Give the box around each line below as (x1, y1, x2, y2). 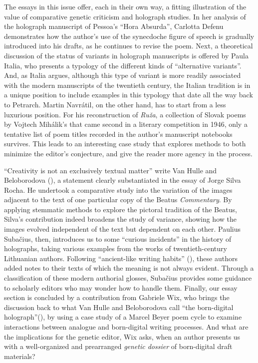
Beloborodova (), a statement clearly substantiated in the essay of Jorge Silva (4, 175, 241, 185)
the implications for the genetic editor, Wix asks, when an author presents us (4, 331, 241, 342)
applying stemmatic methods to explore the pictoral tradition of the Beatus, (4, 204, 237, 214)
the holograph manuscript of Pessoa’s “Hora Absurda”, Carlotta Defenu (4, 21, 224, 31)
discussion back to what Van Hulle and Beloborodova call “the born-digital (4, 302, 234, 312)
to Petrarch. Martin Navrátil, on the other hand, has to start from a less (4, 99, 226, 109)
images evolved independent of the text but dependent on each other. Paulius (4, 224, 241, 234)
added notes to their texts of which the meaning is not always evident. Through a (4, 263, 254, 273)
